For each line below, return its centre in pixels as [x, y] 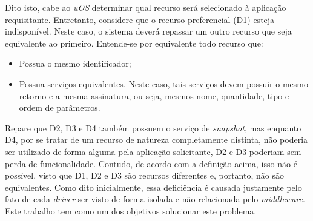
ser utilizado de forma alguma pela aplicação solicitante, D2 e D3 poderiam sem [153, 151]
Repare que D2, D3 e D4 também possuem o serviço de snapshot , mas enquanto [153, 127]
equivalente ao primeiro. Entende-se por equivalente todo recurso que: [134, 43]
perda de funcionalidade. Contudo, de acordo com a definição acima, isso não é [151, 163]
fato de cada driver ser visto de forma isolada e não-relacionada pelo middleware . [155, 199]
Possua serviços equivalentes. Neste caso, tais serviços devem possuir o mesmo [163, 83]
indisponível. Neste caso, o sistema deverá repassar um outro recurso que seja [148, 31]
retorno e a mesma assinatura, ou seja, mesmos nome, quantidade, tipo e [154, 95]
